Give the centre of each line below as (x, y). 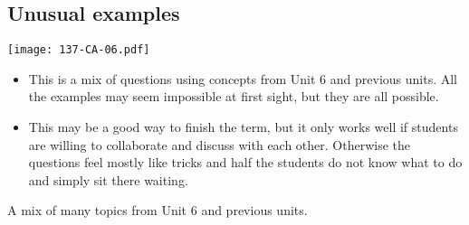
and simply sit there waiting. (108, 179)
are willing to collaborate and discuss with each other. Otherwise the (220, 144)
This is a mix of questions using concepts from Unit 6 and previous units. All (243, 78)
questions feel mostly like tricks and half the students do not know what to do (245, 162)
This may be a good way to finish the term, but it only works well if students (243, 127)
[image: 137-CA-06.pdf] (79, 50)
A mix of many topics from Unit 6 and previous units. (158, 210)
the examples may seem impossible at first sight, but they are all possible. (234, 96)
